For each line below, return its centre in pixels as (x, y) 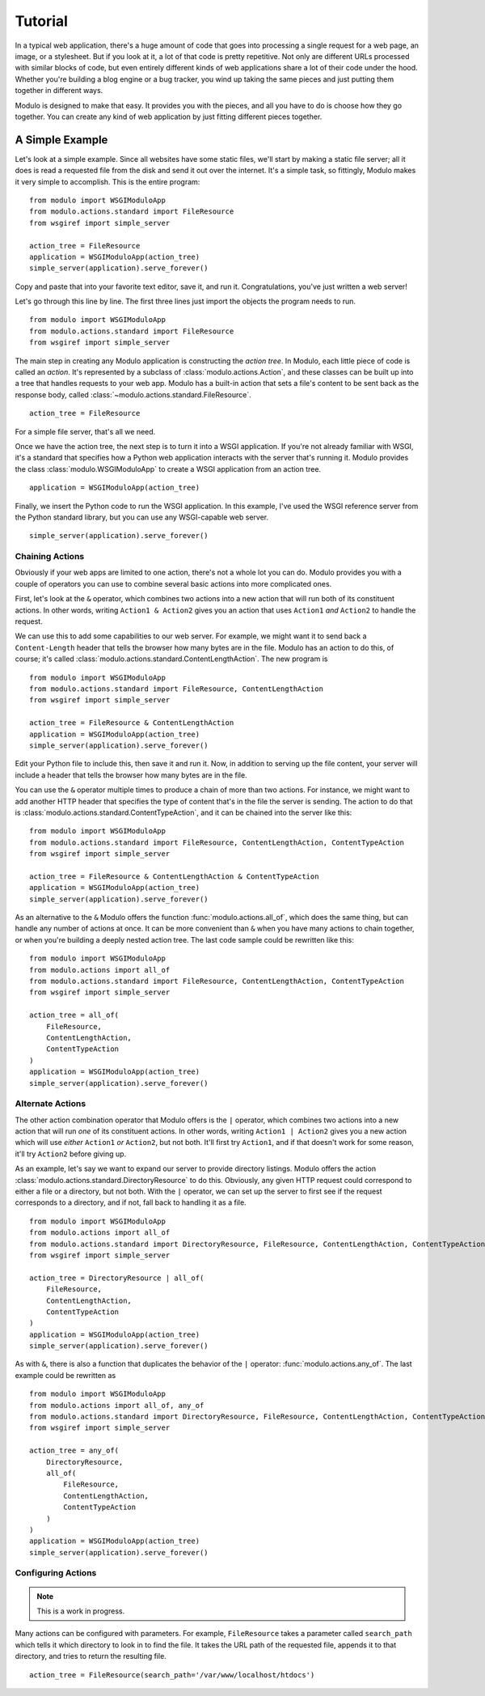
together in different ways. (59, 91)
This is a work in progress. (81, 1611)
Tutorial (42, 21)
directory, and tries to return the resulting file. (91, 1656)
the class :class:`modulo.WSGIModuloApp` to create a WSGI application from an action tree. (168, 469)
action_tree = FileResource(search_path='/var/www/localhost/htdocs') (172, 1675)
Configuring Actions (56, 1573)
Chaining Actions (50, 557)
